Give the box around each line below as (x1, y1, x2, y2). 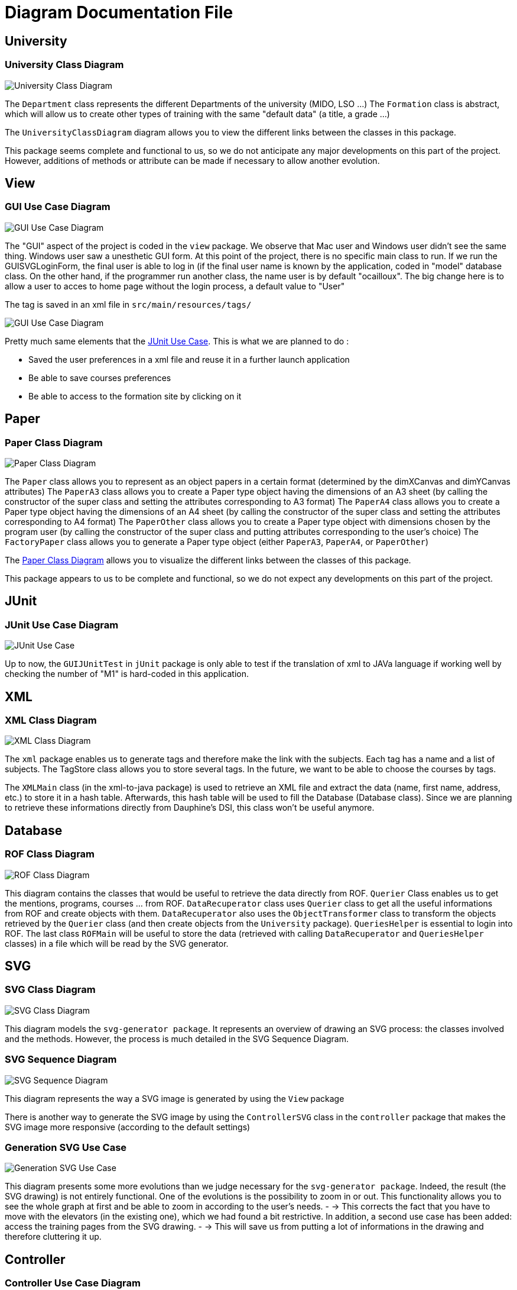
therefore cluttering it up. (5, 1231, 102, 1242)
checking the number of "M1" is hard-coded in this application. (5, 669, 249, 679)
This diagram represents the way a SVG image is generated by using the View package (5, 1093, 344, 1104)
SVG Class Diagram (5, 983, 96, 996)
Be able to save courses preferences (28, 372, 171, 383)
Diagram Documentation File (5, 2, 233, 22)
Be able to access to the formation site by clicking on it (28, 391, 242, 401)
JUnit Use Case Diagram (5, 618, 119, 631)
